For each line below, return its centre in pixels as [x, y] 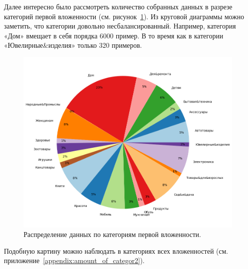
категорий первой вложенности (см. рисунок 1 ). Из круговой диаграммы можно [124, 16]
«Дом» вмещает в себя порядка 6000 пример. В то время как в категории [114, 35]
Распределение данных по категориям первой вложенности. [112, 234]
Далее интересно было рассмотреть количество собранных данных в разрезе [118, 6]
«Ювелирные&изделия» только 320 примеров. [73, 45]
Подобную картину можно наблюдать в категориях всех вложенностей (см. [116, 251]
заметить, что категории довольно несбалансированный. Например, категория [120, 26]
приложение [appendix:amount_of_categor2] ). [74, 260]
